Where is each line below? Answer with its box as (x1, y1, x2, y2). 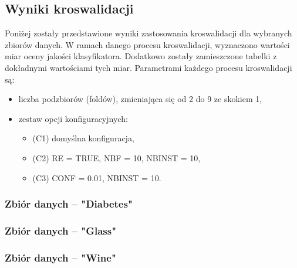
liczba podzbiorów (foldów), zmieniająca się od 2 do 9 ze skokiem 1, (18, 93, 262, 105)
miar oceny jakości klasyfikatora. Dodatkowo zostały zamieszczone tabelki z (5, 50, 277, 62)
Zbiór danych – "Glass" (5, 223, 117, 238)
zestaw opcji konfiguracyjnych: (18, 112, 128, 124)
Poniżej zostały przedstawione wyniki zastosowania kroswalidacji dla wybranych (5, 27, 292, 39)
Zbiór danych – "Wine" (5, 250, 116, 264)
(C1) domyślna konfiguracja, (32, 132, 134, 144)
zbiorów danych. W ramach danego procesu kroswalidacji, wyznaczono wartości (5, 38, 290, 50)
